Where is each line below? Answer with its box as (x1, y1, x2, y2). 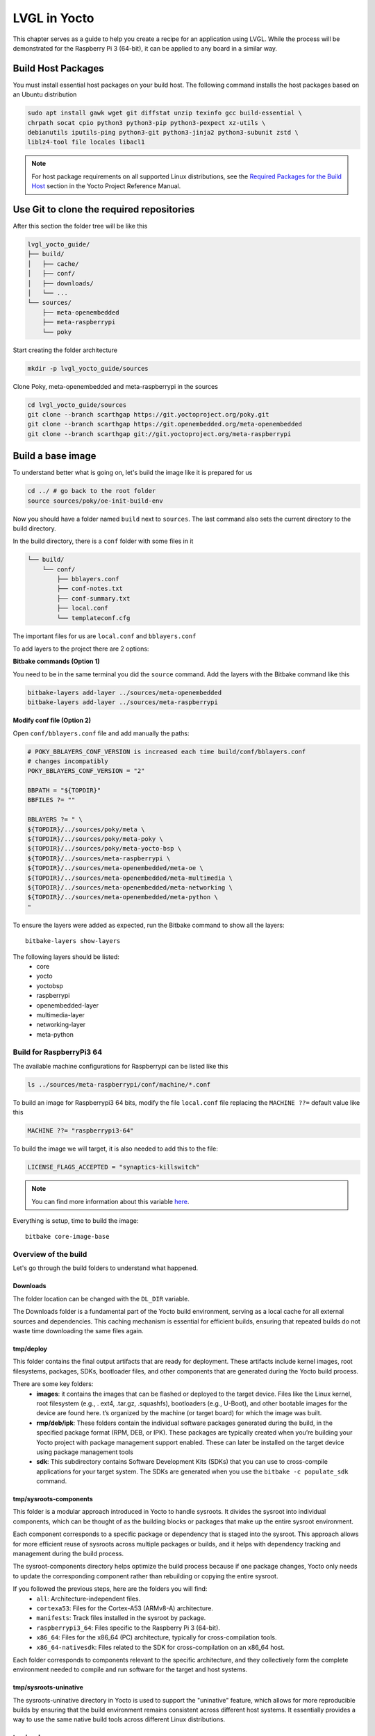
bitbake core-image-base (25, 1233, 110, 1241)
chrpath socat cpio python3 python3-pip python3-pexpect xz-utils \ (27, 119, 266, 126)
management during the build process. (12, 1549, 124, 1558)
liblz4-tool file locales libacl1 (27, 138, 145, 146)
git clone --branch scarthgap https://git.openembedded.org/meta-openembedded (27, 420, 302, 428)
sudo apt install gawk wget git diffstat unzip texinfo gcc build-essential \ (27, 109, 302, 117)
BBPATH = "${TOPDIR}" (27, 787, 101, 794)
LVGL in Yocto (12, 10, 94, 26)
